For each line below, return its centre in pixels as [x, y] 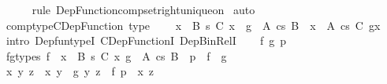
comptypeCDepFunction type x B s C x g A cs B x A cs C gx [193, 25]
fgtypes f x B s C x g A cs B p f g [116, 55]
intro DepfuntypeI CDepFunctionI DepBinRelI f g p [146, 40]
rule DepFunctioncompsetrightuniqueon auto [143, 9]
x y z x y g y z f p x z [80, 71]
